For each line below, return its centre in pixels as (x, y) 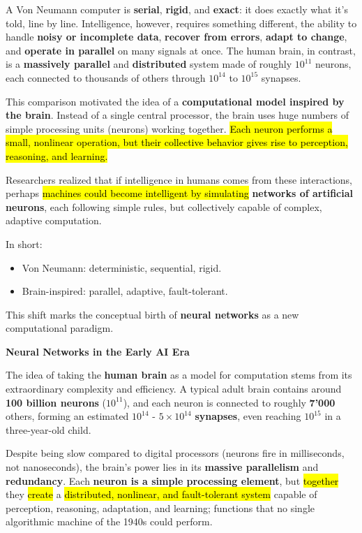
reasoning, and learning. (57, 155)
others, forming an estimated (67, 416)
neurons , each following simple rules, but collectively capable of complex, (164, 206)
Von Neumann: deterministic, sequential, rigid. (122, 267)
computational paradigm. (60, 328)
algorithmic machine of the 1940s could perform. (109, 521)
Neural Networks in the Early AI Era (98, 351)
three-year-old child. (48, 429)
